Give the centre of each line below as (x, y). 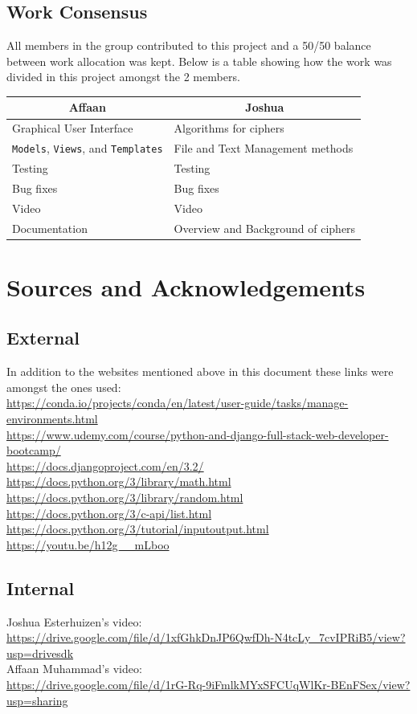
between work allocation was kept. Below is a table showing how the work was (199, 61)
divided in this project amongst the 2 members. (123, 77)
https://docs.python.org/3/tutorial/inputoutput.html (138, 529)
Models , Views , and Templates (88, 148)
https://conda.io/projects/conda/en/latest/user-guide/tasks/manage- (178, 403)
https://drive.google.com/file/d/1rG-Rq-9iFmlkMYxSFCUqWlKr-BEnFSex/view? (208, 684)
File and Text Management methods (264, 148)
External (43, 338)
